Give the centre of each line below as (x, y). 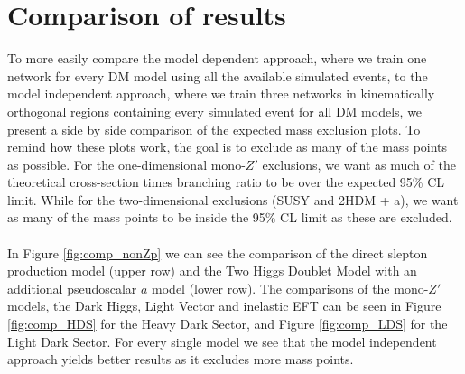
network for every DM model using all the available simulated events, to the (218, 75)
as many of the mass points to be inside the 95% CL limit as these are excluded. (230, 217)
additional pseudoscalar (72, 288)
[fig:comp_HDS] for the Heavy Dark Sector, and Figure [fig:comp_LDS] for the (228, 324)
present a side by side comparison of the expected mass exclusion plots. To (214, 129)
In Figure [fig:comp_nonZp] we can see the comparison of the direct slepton (218, 252)
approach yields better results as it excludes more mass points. (181, 359)
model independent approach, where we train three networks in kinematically (221, 93)
